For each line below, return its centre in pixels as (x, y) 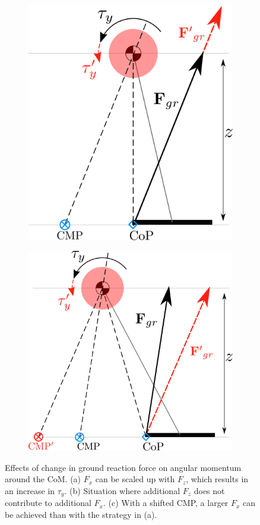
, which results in (217, 479)
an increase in (30, 490)
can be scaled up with (135, 479)
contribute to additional (48, 503)
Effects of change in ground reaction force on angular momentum (123, 467)
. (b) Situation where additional (122, 490)
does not (209, 490)
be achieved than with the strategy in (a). (81, 514)
